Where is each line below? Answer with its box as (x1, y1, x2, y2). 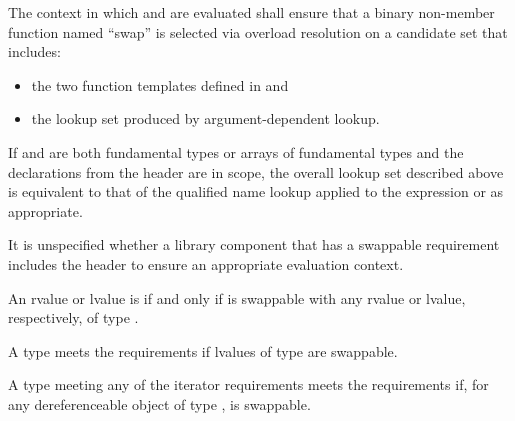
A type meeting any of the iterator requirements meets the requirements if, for (8, 374, 489, 395)
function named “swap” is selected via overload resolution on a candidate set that (8, 21, 508, 42)
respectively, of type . (8, 307, 139, 328)
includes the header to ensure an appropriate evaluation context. (8, 253, 404, 274)
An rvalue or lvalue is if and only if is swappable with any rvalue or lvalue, (8, 287, 466, 308)
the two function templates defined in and (31, 74, 289, 95)
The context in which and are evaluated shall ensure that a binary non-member (8, 2, 495, 22)
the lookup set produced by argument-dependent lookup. (31, 108, 380, 129)
